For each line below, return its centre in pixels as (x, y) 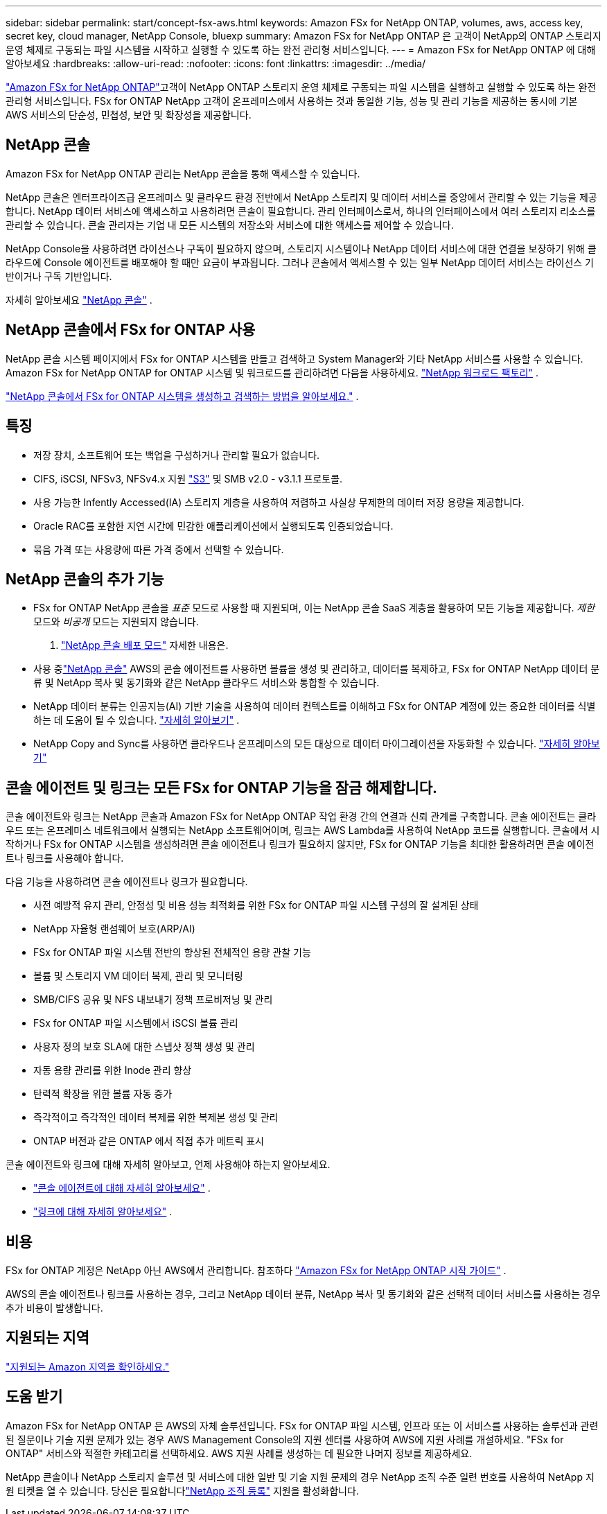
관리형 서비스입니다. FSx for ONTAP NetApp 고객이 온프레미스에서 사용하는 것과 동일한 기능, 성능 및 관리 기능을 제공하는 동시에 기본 (292, 101)
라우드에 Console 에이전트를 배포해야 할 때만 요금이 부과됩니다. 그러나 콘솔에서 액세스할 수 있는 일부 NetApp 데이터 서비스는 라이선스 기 (300, 262)
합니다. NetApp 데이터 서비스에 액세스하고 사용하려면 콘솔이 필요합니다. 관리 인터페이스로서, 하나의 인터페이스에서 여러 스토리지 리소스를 (301, 211)
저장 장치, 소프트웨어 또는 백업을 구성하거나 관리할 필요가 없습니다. (177, 455)
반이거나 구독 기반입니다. (59, 276)
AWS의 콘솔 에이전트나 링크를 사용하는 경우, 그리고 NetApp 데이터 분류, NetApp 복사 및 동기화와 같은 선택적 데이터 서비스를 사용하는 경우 (303, 1294)
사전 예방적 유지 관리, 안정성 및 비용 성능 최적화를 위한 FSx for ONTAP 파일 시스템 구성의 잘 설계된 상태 (256, 905)
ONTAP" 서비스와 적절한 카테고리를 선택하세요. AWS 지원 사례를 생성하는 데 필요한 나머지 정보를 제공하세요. (239, 1453)
